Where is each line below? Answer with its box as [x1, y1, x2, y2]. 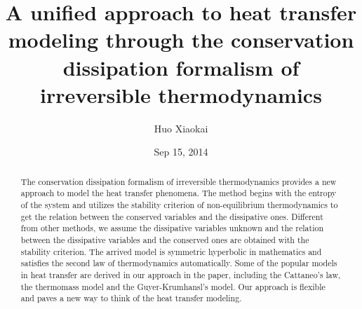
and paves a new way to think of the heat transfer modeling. [20, 292, 242, 304]
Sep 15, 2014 [154, 144, 208, 159]
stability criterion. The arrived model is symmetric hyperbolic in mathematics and [20, 245, 322, 257]
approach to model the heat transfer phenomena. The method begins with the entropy [20, 187, 337, 199]
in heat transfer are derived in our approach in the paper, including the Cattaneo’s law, [20, 268, 341, 280]
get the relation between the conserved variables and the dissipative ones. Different [20, 210, 323, 222]
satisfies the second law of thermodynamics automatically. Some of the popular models [20, 257, 337, 269]
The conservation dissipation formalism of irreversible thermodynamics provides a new [20, 175, 337, 187]
